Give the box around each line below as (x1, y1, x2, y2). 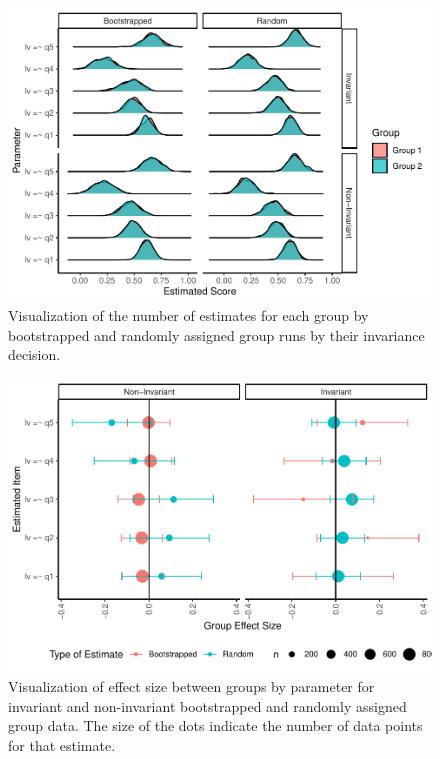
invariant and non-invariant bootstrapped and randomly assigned (8, 695, 407, 716)
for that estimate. (8, 734, 116, 755)
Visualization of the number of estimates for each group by (8, 305, 369, 326)
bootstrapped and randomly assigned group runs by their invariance (8, 324, 425, 345)
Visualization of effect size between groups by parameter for (8, 676, 375, 697)
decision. (8, 344, 61, 365)
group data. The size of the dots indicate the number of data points (8, 715, 423, 736)
